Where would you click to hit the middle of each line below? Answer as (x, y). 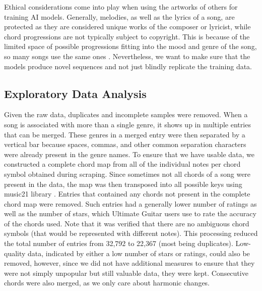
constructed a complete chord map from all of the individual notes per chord (122, 164)
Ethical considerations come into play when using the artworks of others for (121, 7)
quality (15, 253)
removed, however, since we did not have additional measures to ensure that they (129, 263)
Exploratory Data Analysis (75, 93)
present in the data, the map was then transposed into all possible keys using (123, 184)
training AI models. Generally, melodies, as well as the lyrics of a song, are (119, 16)
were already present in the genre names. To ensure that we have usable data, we (129, 154)
